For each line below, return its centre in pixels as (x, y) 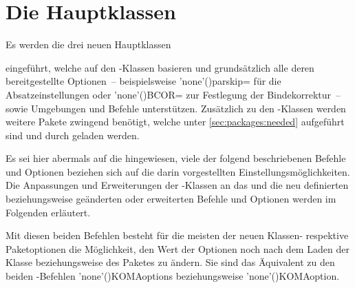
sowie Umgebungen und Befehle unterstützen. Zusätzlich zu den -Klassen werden (176, 108)
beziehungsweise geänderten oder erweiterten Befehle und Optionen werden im (171, 199)
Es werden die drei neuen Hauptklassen (88, 44)
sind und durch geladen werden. (73, 135)
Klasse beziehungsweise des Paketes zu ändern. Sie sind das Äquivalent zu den (170, 262)
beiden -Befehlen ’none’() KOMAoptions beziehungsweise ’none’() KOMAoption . (173, 276)
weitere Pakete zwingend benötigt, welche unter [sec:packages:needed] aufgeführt (175, 122)
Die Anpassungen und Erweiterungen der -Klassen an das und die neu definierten (177, 185)
